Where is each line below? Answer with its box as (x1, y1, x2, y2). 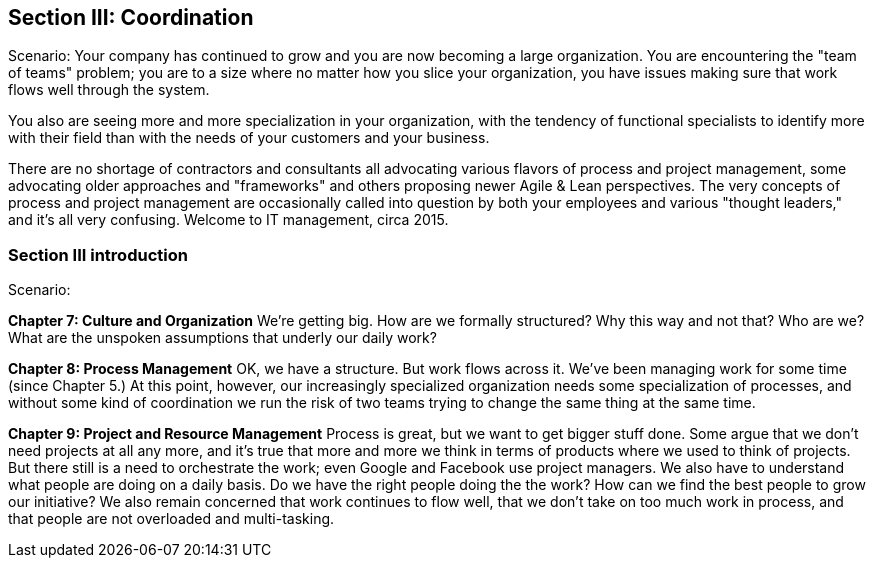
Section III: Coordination (8, 5, 254, 30)
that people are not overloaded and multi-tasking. (8, 510, 335, 528)
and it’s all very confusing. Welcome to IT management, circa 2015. (8, 211, 449, 229)
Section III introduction (8, 244, 188, 265)
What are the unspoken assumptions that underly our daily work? (8, 329, 437, 347)
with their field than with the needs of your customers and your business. (8, 129, 490, 147)
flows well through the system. (8, 81, 210, 99)
